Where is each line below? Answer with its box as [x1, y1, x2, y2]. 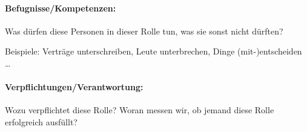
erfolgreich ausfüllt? [5, 115, 78, 128]
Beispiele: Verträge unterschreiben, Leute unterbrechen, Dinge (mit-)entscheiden [5, 45, 302, 58]
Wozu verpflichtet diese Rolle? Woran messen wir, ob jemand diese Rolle [5, 104, 274, 116]
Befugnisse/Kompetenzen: [5, 1, 116, 14]
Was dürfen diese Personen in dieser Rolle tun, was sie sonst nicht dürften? [5, 24, 283, 37]
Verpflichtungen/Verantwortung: [5, 81, 144, 93]
